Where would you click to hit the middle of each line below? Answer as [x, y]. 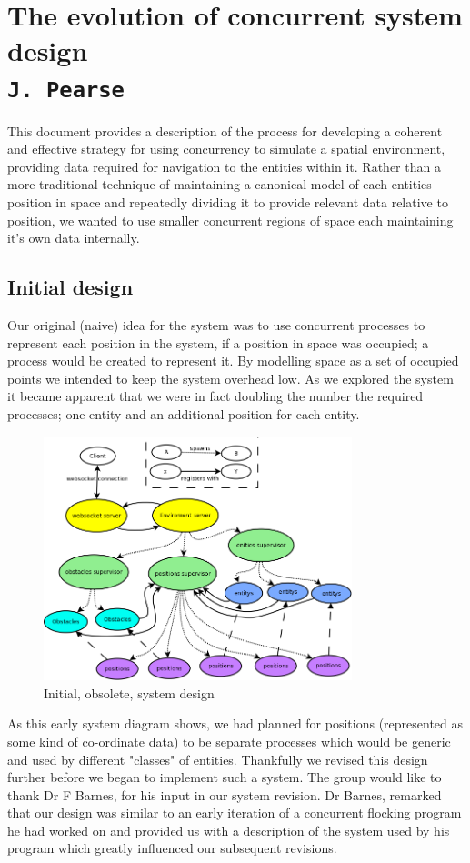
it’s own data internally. [74, 238]
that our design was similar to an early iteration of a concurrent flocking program [235, 813]
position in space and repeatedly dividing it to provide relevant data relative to [228, 202]
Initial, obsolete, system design [129, 692]
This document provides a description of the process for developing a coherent [225, 130]
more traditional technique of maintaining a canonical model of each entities [220, 184]
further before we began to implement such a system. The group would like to [225, 777]
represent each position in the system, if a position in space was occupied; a [218, 342]
